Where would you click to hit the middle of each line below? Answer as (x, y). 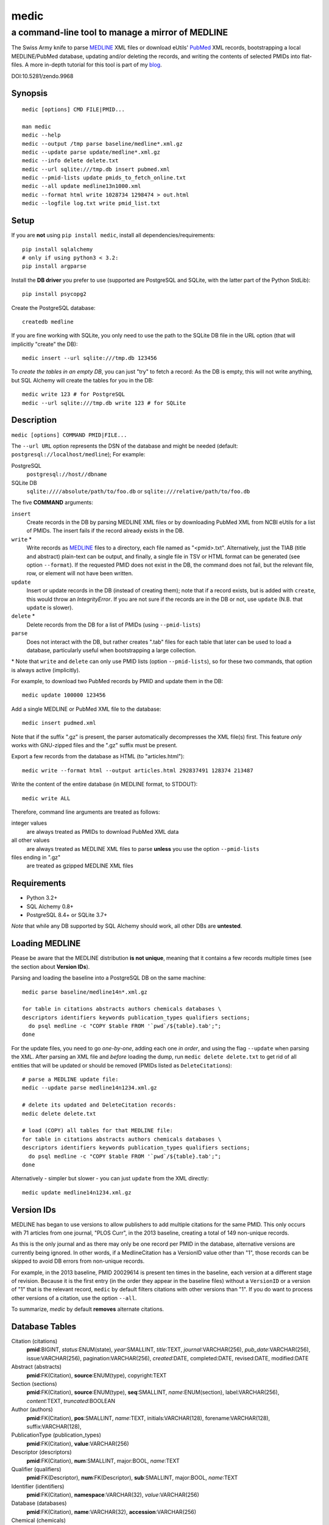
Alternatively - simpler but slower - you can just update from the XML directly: (110, 1179)
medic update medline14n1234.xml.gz (77, 1192)
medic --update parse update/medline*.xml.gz (91, 152)
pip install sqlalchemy (58, 249)
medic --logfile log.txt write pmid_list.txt (91, 203)
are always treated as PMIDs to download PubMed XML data (103, 831)
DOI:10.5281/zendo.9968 (42, 76)
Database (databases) (39, 1503)
